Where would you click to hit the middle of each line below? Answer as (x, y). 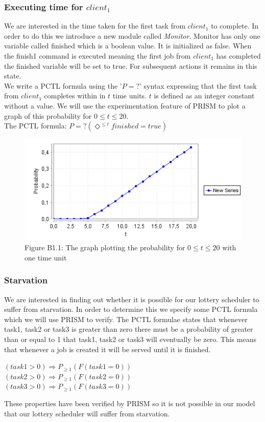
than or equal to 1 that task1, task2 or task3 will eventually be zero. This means (130, 339)
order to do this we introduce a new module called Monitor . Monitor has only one (132, 35)
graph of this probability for (48, 115)
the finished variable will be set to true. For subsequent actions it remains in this (131, 65)
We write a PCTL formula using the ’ (63, 85)
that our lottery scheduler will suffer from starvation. (87, 413)
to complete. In (235, 26)
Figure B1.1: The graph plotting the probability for (105, 247)
